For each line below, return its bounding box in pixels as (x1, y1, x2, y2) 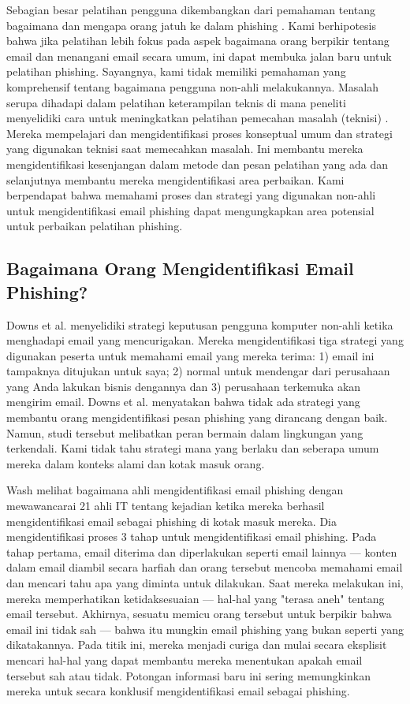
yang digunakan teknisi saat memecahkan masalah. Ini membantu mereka (6, 140, 363, 157)
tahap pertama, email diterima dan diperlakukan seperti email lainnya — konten (6, 543, 397, 560)
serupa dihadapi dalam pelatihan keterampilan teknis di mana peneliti (6, 94, 346, 110)
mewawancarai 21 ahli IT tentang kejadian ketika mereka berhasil (6, 497, 325, 514)
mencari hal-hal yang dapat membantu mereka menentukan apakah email (6, 651, 363, 668)
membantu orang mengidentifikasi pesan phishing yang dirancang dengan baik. (6, 409, 388, 426)
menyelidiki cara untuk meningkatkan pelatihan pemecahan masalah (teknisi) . (6, 110, 389, 126)
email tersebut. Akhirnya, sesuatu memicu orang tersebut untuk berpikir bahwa (6, 605, 392, 622)
